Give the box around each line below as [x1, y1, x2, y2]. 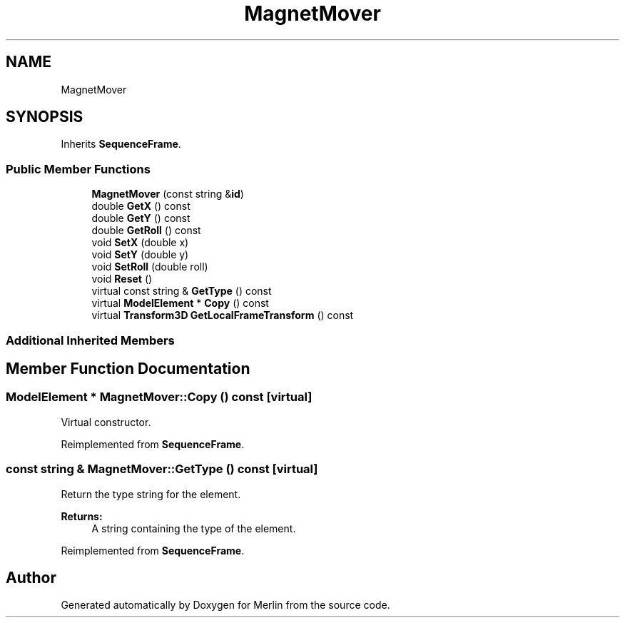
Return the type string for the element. [61, 487, 241, 500]
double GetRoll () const [91, 224, 201, 237]
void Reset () [91, 273, 153, 285]
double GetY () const [91, 212, 190, 225]
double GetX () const [91, 200, 190, 213]
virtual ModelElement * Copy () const [91, 297, 269, 310]
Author [6, 568, 56, 587]
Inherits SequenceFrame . [61, 138, 181, 151]
